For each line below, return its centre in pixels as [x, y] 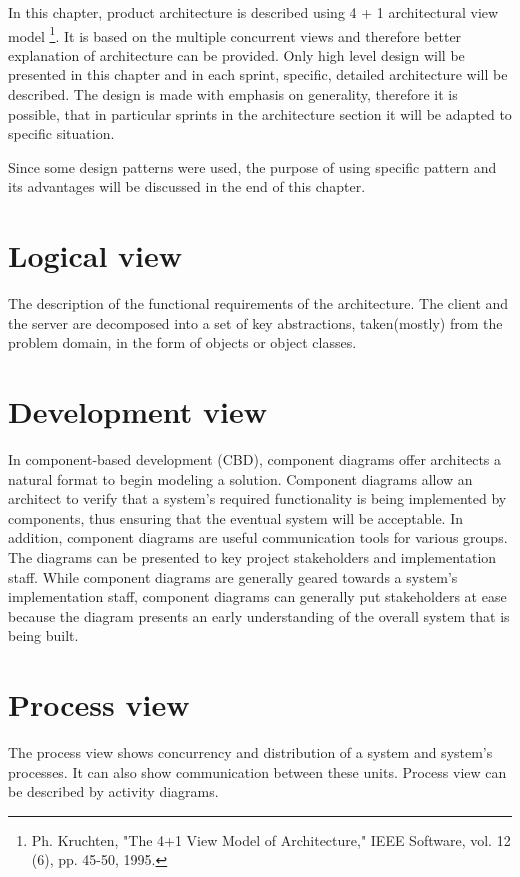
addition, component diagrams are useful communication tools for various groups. [258, 537]
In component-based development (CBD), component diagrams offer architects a [255, 459]
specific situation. [61, 133]
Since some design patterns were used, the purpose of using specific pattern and [252, 166]
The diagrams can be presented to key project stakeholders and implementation [252, 557]
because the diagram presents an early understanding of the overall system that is [259, 615]
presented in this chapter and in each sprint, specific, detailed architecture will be [258, 74]
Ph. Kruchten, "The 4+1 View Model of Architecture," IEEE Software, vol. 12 [271, 839]
